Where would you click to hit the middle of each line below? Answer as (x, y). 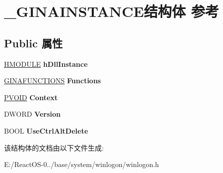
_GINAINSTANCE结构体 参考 (112, 11)
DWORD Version (32, 114)
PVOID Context (31, 97)
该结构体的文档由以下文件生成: (54, 147)
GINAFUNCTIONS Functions (53, 81)
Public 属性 (33, 43)
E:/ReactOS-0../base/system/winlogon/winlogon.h (82, 164)
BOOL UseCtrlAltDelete (46, 130)
